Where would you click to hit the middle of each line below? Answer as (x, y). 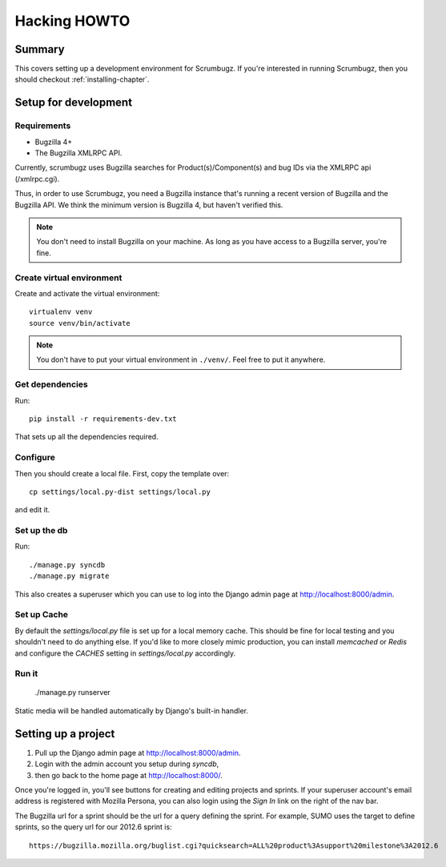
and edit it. (32, 510)
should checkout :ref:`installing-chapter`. (82, 79)
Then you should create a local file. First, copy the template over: (122, 473)
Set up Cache (41, 615)
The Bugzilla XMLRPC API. (78, 153)
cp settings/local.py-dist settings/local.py (120, 492)
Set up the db (41, 531)
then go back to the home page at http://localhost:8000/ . (129, 775)
